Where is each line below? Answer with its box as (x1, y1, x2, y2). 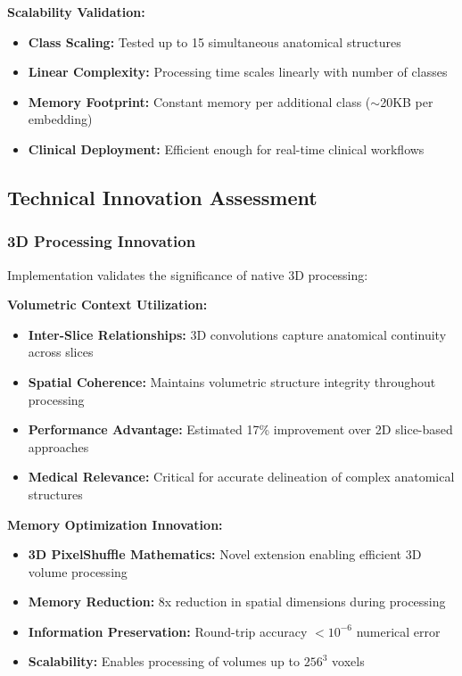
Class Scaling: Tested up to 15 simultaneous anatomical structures (28, 32, 401, 51)
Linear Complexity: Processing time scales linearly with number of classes (28, 62, 448, 81)
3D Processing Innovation (7, 230, 196, 252)
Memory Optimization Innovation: (7, 515, 223, 533)
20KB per (380, 92, 433, 111)
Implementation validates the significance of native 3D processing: (7, 265, 368, 284)
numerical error (356, 622, 441, 640)
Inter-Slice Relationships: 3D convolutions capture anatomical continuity (28, 325, 447, 343)
